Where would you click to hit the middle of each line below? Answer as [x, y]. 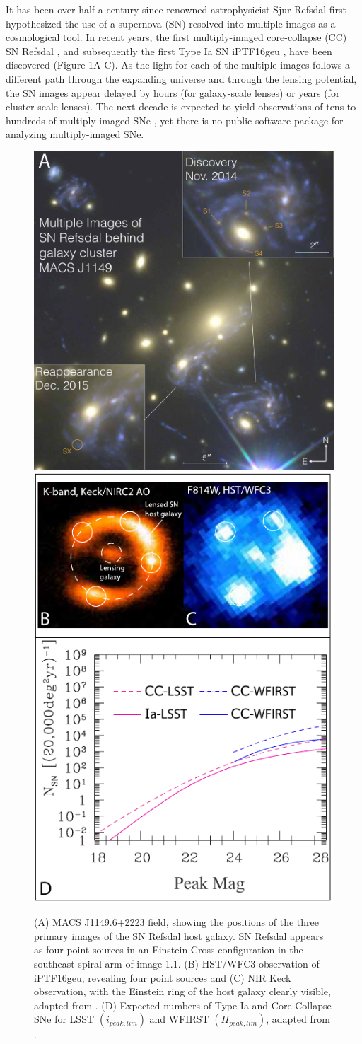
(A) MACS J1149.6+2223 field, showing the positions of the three [176, 922]
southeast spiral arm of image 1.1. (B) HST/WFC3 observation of [177, 963]
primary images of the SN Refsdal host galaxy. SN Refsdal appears [179, 935]
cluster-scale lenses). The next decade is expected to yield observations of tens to [181, 106]
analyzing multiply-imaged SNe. [75, 134]
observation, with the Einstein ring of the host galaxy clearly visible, [182, 991]
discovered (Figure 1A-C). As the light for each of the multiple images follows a [178, 65]
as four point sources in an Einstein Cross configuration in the [169, 950]
